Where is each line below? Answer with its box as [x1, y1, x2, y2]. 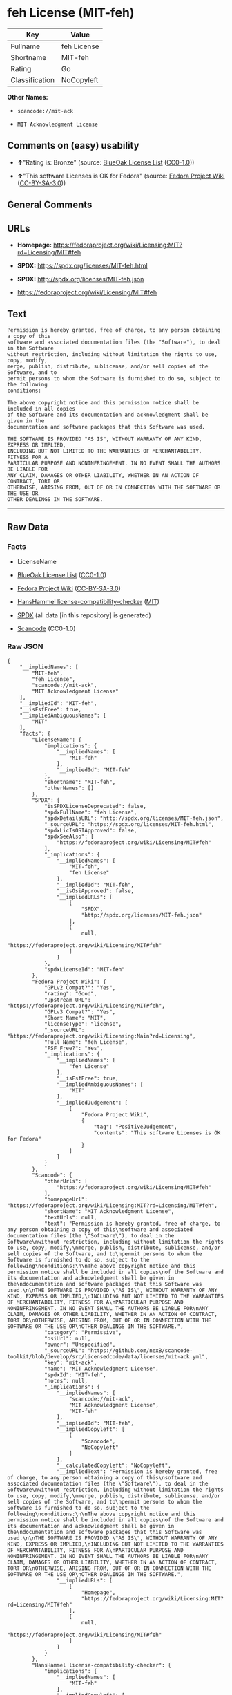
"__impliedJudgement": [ [56, 1099, 128, 1106]
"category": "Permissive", [43, 1329, 122, 1336]
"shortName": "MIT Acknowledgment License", [43, 1208, 175, 1215]
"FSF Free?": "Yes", [43, 1045, 104, 1051]
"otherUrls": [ [43, 1177, 88, 1185]
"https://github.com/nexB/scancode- [87, 1347, 193, 1354]
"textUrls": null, [43, 1214, 97, 1221]
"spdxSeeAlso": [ [43, 833, 95, 840]
